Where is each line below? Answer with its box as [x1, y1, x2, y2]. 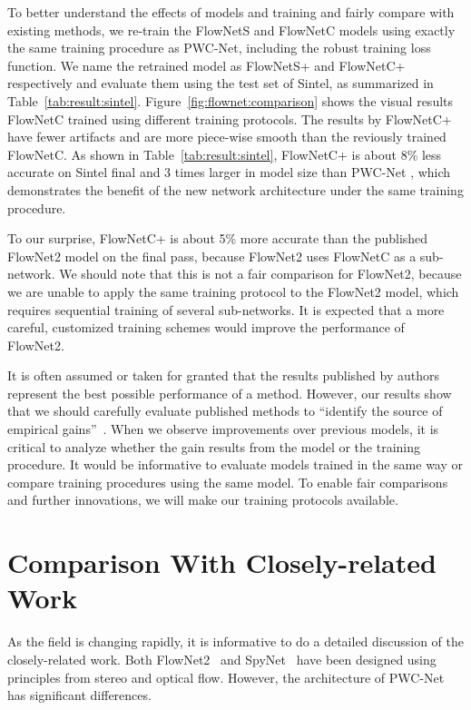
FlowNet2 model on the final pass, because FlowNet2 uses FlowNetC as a [7, 246, 417, 265]
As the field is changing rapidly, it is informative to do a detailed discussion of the [7, 632, 465, 651]
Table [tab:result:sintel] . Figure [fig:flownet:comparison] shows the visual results [7, 91, 454, 110]
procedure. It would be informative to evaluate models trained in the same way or [7, 455, 463, 474]
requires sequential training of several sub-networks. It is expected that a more [7, 300, 445, 319]
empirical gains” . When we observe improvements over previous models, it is [7, 419, 439, 439]
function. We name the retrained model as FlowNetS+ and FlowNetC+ [7, 55, 406, 74]
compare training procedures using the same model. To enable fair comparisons [7, 472, 448, 491]
